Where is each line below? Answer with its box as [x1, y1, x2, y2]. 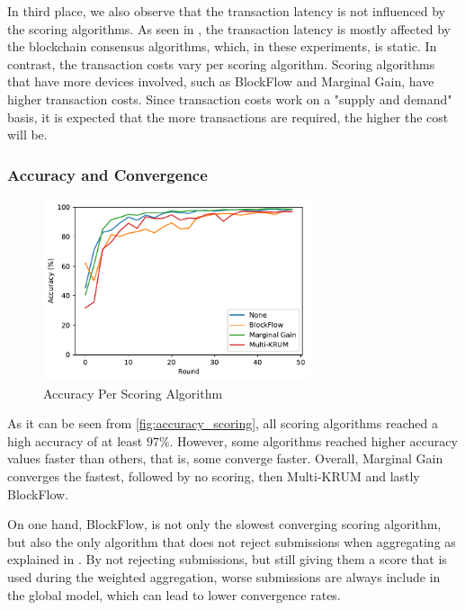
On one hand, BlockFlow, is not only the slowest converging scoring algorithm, [7, 515, 442, 534]
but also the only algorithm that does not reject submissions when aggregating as [7, 532, 456, 551]
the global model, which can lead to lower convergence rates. [7, 585, 341, 604]
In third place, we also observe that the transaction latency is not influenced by [7, 2, 445, 20]
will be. [7, 125, 48, 144]
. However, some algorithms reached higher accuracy [169, 431, 458, 450]
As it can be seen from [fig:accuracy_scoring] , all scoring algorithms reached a [7, 414, 438, 433]
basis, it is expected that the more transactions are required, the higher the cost [7, 107, 449, 126]
